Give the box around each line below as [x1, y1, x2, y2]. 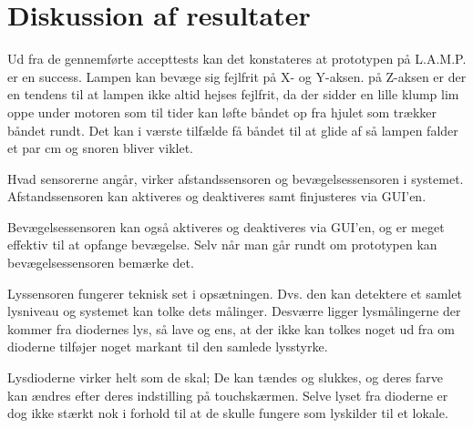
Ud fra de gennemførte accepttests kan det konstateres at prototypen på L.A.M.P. [7, 49, 467, 68]
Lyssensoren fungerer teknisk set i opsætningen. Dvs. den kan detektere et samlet [7, 283, 462, 302]
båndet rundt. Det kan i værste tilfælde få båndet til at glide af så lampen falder [7, 120, 458, 139]
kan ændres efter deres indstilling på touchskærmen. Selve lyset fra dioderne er [7, 385, 448, 404]
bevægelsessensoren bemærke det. [7, 253, 194, 272]
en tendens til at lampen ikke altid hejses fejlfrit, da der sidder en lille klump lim [7, 85, 459, 104]
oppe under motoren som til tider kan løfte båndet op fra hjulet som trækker [7, 102, 437, 121]
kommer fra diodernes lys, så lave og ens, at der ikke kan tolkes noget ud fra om [7, 319, 455, 338]
